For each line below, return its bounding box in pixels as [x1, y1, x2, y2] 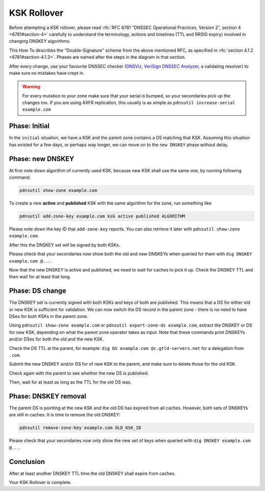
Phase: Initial [9, 122, 50, 130]
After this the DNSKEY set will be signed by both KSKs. [9, 242, 120, 248]
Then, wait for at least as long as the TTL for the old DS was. [9, 379, 132, 385]
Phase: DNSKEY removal [9, 392, 86, 400]
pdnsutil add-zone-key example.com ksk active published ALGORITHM [19, 214, 185, 219]
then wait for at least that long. [9, 274, 71, 280]
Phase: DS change [9, 287, 66, 295]
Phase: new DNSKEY [9, 154, 75, 163]
